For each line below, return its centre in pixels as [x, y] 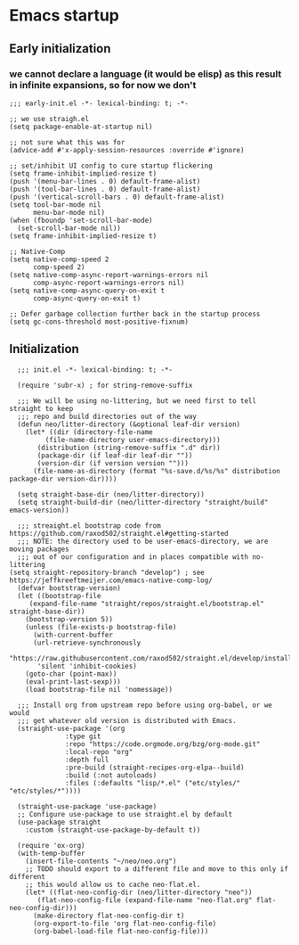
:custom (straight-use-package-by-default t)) [113, 830]
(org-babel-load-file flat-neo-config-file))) [121, 931]
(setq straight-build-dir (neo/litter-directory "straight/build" [143, 502]
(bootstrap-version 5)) [69, 619]
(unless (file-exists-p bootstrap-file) [101, 627]
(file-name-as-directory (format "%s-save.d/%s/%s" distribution [156, 471]
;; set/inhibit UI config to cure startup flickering [111, 166]
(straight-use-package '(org [71, 728]
